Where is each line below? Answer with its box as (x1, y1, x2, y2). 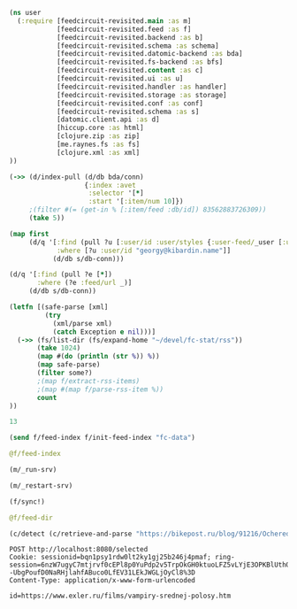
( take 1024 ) (36, 343, 81, 353)
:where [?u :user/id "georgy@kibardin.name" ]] (56, 246, 232, 255)
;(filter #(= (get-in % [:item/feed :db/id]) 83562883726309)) (28, 205, 267, 214)
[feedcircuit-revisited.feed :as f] (56, 25, 192, 34)
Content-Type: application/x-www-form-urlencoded (9, 576, 196, 585)
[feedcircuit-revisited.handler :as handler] (56, 82, 227, 91)
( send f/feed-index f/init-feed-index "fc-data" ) (9, 434, 196, 443)
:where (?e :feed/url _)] (36, 279, 133, 288)
